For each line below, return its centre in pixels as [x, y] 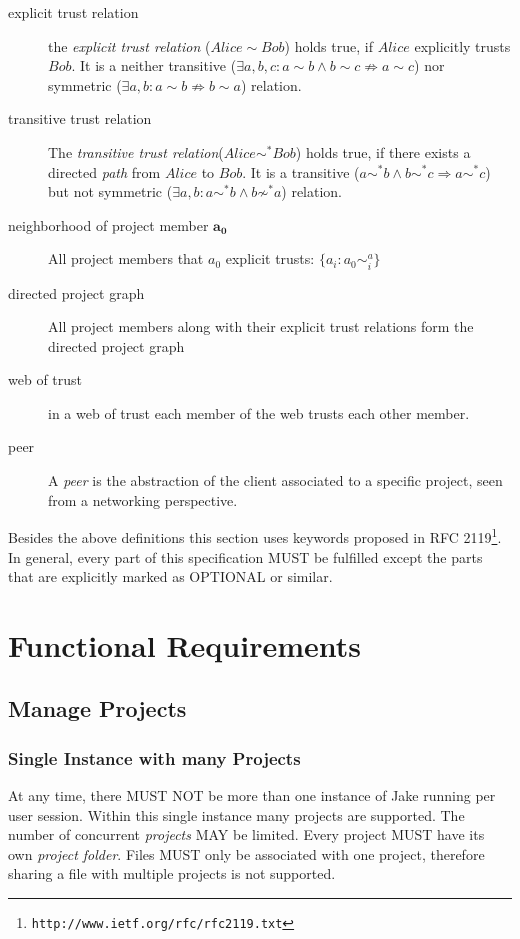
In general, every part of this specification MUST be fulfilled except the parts [245, 556]
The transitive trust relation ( [136, 151]
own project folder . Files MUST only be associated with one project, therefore [246, 853]
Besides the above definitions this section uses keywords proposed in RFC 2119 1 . [255, 535]
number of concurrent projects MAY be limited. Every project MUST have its [246, 834]
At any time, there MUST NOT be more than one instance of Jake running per [252, 795]
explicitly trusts [462, 45]
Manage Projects [97, 708]
